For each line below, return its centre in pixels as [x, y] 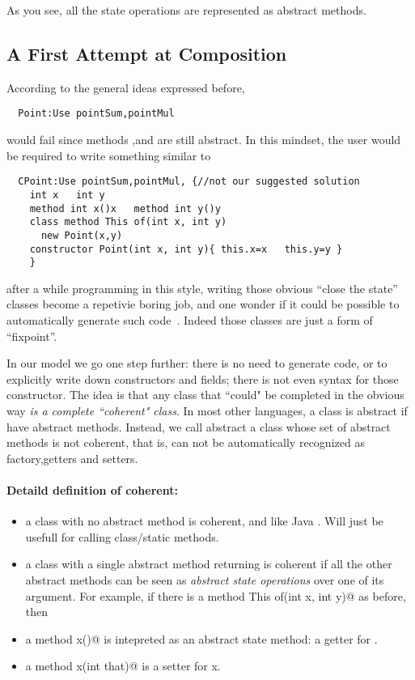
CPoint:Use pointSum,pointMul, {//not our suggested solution [189, 182]
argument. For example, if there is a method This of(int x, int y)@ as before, [216, 595]
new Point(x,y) [82, 235]
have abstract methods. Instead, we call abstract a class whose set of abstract [199, 426]
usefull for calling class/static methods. [122, 536]
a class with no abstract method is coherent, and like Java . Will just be [204, 521]
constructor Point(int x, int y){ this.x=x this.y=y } [186, 249]
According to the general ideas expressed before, [126, 87]
